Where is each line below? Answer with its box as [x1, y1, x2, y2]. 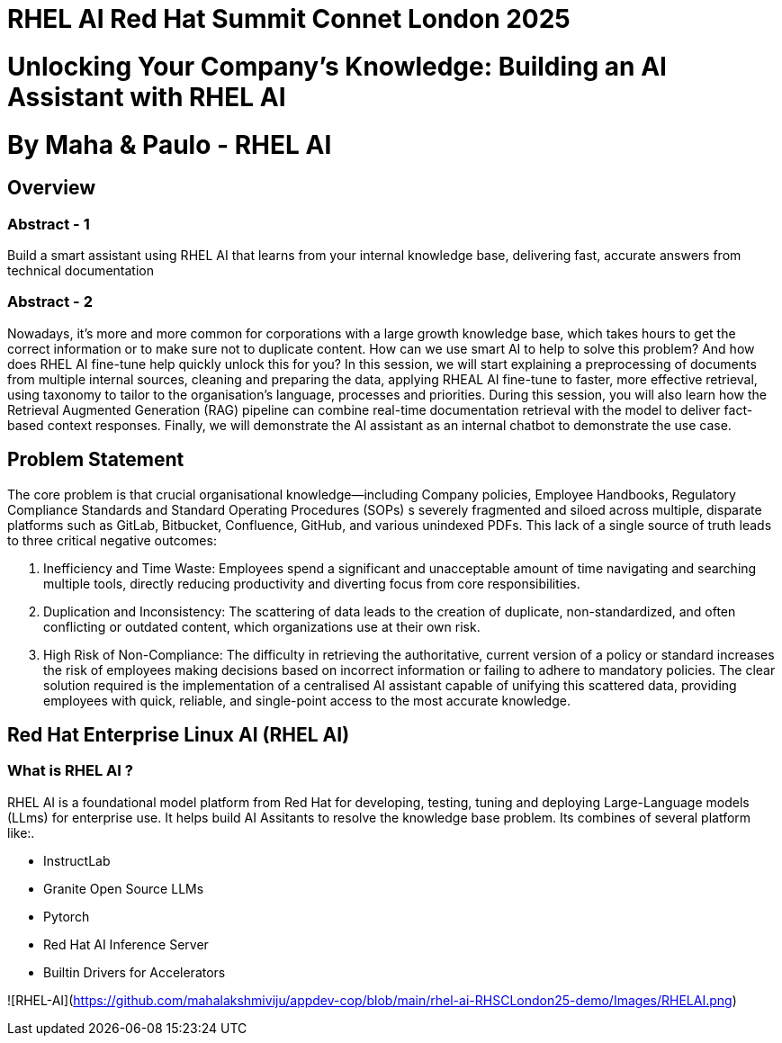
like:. [7, 824, 35, 841]
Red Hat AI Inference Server [43, 936, 209, 952]
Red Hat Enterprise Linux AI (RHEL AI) [7, 724, 350, 747]
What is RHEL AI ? [7, 761, 133, 780]
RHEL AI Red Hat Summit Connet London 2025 [7, 4, 571, 34]
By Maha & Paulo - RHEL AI [7, 129, 332, 160]
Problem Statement [7, 448, 184, 472]
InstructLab [43, 852, 111, 868]
